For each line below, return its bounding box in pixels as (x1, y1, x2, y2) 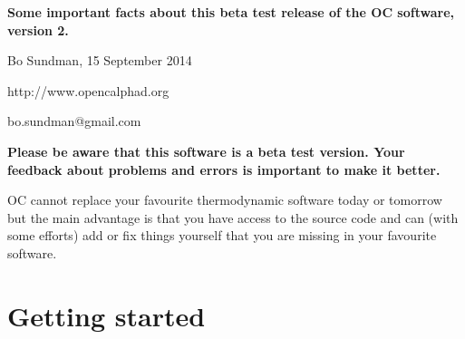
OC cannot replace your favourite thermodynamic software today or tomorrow (7, 190, 442, 209)
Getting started (7, 296, 206, 334)
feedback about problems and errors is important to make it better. (7, 160, 441, 179)
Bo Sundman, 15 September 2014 (7, 51, 192, 70)
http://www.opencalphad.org (7, 81, 170, 100)
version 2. (7, 20, 69, 39)
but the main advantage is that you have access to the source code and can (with (7, 208, 459, 227)
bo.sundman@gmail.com (7, 111, 141, 131)
